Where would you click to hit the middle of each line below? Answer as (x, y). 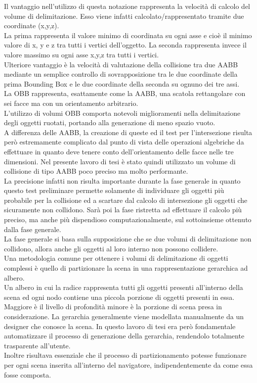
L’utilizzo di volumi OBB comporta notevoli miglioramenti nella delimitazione (122, 113)
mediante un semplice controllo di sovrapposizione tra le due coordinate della (121, 74)
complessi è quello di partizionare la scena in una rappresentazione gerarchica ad (126, 268)
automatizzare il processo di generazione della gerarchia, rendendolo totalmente (124, 336)
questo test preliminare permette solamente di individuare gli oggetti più (114, 190)
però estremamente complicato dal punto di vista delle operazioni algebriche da (124, 142)
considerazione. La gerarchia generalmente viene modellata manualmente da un (124, 316)
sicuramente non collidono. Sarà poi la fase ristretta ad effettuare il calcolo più (123, 210)
